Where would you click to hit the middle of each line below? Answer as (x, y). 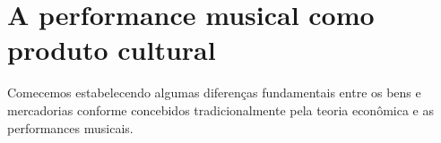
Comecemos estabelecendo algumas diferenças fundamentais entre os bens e (214, 93)
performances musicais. (70, 127)
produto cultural (112, 50)
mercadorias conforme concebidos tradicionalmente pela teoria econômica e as (220, 109)
